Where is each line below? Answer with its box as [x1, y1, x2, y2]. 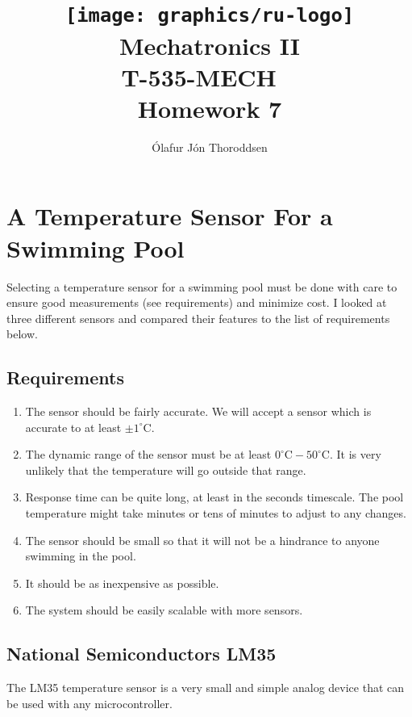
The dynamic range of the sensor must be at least [25, 446, 272, 463]
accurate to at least [25, 418, 122, 435]
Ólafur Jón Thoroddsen [152, 138, 268, 155]
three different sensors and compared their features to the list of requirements [6, 309, 390, 326]
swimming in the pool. [25, 547, 136, 564]
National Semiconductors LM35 [6, 641, 277, 666]
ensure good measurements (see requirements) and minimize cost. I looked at [6, 294, 387, 311]
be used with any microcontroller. [6, 694, 173, 711]
